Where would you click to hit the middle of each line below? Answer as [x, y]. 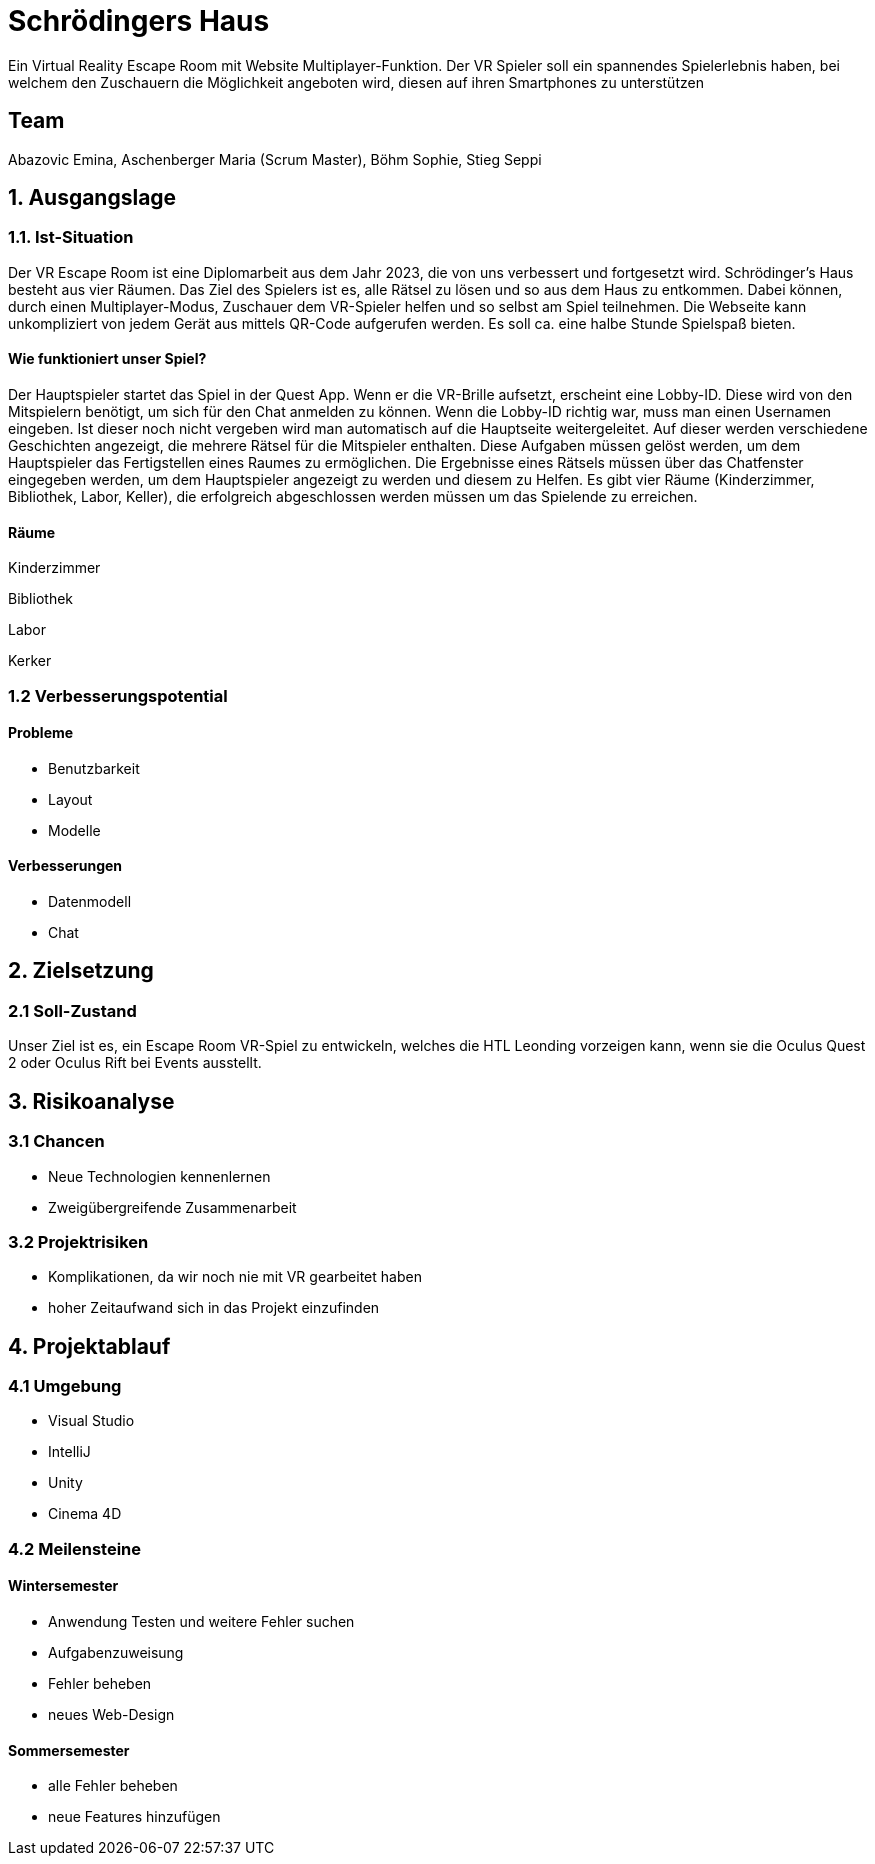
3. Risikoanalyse [91, 1101]
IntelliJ [69, 1452]
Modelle [74, 830]
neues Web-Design [111, 1715]
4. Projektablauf [89, 1346]
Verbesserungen [65, 866]
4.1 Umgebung [65, 1386]
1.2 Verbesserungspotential [118, 695]
